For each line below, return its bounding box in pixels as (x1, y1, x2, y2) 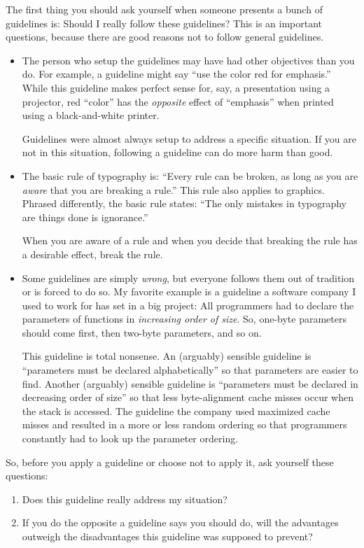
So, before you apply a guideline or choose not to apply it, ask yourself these (6, 454, 334, 469)
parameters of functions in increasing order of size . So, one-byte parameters (22, 311, 346, 326)
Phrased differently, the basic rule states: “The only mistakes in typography (22, 196, 346, 211)
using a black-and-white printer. (22, 108, 160, 122)
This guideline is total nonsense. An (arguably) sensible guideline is (22, 349, 311, 363)
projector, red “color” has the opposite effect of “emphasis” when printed (22, 94, 334, 108)
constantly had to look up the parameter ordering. (22, 431, 239, 446)
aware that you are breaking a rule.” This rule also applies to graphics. (22, 182, 325, 197)
